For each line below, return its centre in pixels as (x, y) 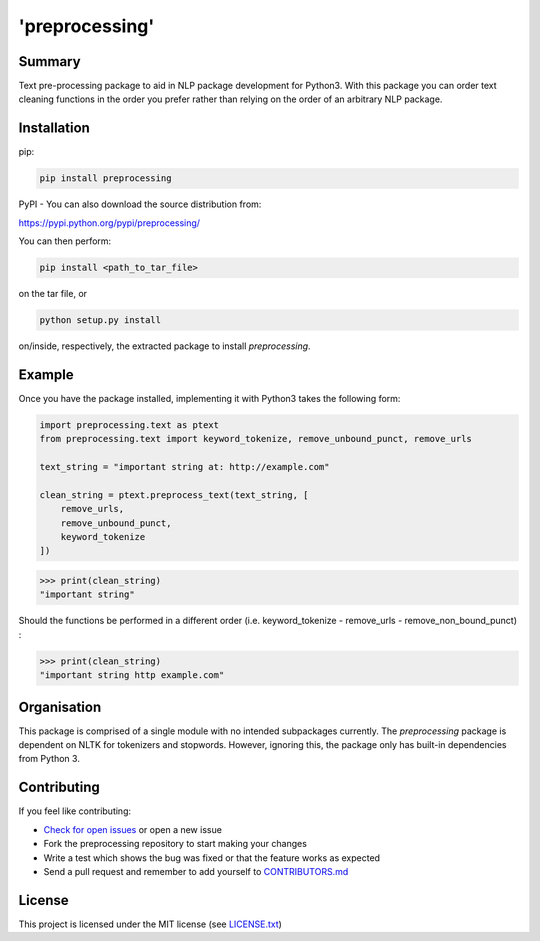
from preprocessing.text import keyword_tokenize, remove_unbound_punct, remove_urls (255, 439)
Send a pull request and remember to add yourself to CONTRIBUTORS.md (196, 871)
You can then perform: (65, 241)
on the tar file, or (53, 294)
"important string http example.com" (132, 675)
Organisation (60, 706)
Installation (54, 128)
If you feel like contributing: (75, 811)
